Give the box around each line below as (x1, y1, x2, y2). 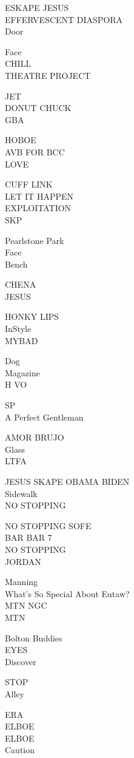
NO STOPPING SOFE (5, 519, 92, 532)
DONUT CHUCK (5, 101, 72, 114)
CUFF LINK (5, 178, 53, 191)
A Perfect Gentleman (5, 410, 84, 423)
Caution (5, 743, 35, 756)
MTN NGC (5, 599, 47, 612)
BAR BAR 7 (5, 531, 52, 544)
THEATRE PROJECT (5, 69, 91, 81)
